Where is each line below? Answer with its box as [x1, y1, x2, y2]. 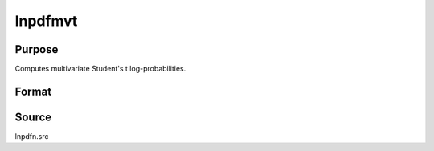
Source [14, 110, 52, 124]
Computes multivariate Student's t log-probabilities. [14, 64, 186, 74]
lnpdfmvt [14, 12, 78, 30]
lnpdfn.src [14, 131, 49, 141]
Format [14, 84, 52, 98]
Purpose [14, 43, 59, 56]
